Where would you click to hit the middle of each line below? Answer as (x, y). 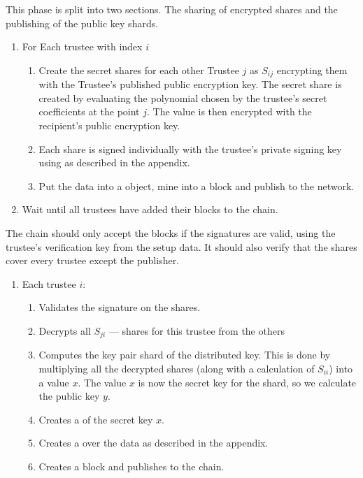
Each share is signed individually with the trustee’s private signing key (190, 149)
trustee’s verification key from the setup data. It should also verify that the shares (181, 246)
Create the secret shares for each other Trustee (139, 70)
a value (54, 382)
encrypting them (312, 70)
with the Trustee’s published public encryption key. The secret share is (190, 84)
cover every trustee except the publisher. (93, 260)
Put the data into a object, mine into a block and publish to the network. (197, 186)
